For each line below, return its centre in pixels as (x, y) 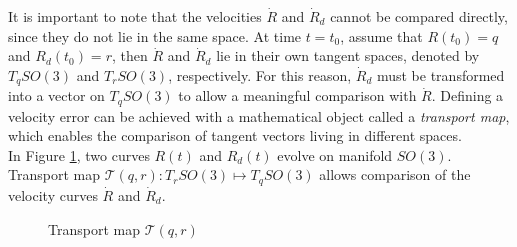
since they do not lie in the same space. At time (155, 35)
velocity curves (53, 194)
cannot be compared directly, (419, 16)
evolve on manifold (335, 154)
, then (129, 55)
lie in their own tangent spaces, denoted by (348, 55)
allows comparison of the (395, 174)
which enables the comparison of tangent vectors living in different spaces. (235, 135)
